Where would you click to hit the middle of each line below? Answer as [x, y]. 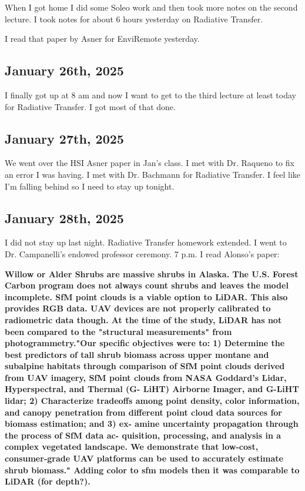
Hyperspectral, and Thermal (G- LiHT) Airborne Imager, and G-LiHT [152, 389]
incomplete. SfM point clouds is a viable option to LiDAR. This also [146, 296]
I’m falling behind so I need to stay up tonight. [90, 186]
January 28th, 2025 [64, 218]
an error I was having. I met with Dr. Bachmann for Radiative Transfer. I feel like [153, 174]
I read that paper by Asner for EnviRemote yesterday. [102, 39]
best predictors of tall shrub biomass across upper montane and [137, 354]
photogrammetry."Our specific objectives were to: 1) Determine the [145, 343]
